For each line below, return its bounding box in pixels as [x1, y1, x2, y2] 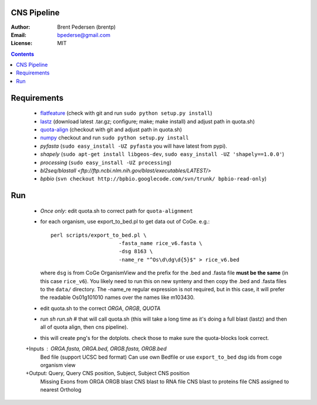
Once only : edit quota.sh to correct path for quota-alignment [40, 207, 193, 214]
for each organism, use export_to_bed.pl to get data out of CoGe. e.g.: [40, 218, 210, 225]
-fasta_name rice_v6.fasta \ [118, 240, 203, 246]
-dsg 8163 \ [118, 248, 153, 255]
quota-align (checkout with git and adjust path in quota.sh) [40, 126, 182, 133]
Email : [11, 31, 26, 38]
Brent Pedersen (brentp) [57, 23, 116, 30]
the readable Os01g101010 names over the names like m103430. [40, 294, 195, 301]
